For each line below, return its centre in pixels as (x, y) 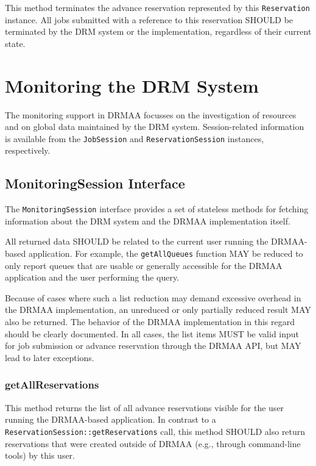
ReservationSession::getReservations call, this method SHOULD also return (155, 431)
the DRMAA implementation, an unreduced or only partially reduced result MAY (158, 310)
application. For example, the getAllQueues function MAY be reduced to (166, 253)
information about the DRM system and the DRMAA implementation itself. (148, 220)
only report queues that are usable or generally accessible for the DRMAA (144, 265)
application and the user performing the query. (92, 277)
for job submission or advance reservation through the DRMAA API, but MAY (153, 346)
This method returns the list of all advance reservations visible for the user (145, 407)
